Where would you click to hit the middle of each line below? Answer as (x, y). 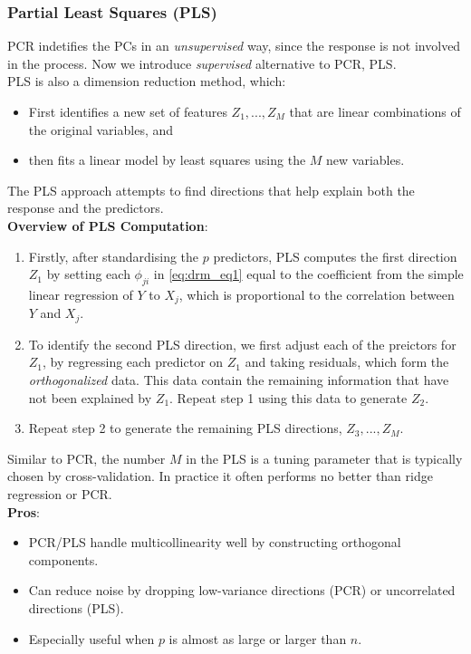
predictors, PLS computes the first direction (335, 256)
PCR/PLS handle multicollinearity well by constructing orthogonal (215, 542)
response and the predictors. (86, 208)
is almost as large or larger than (258, 638)
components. (63, 559)
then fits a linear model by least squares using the (167, 160)
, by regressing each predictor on (133, 362)
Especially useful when (91, 638)
